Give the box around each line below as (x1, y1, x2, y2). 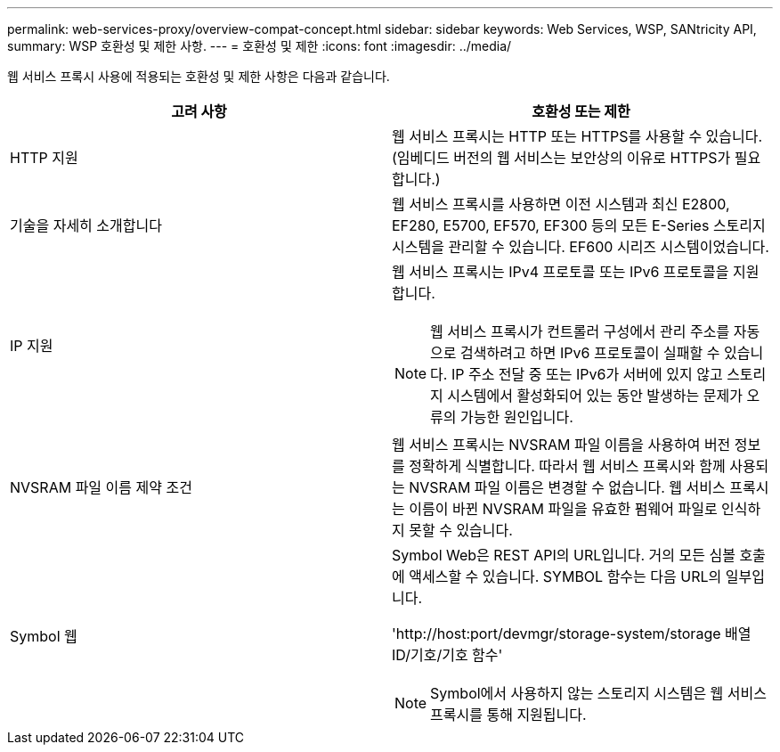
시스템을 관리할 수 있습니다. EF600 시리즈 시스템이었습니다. (392, 238, 769, 256)
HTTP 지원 (10, 149, 78, 167)
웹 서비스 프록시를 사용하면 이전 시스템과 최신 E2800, (392, 195, 730, 213)
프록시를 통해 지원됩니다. (430, 706, 587, 723)
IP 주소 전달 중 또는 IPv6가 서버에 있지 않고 (451, 365, 723, 383)
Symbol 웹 (10, 627, 77, 645)
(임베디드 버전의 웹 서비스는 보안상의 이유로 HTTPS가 (392, 149, 731, 167)
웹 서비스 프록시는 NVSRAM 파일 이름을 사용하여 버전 (392, 436, 731, 454)
